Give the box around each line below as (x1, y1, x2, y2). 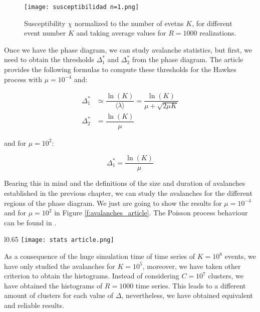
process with (4, 74, 43, 84)
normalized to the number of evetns (74, 18, 184, 28)
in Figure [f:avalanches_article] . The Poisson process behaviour (54, 207, 248, 218)
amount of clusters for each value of (4, 290, 113, 300)
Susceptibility (24, 18, 66, 28)
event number (24, 28, 66, 38)
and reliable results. (4, 300, 65, 310)
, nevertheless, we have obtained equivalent (121, 290, 253, 300)
